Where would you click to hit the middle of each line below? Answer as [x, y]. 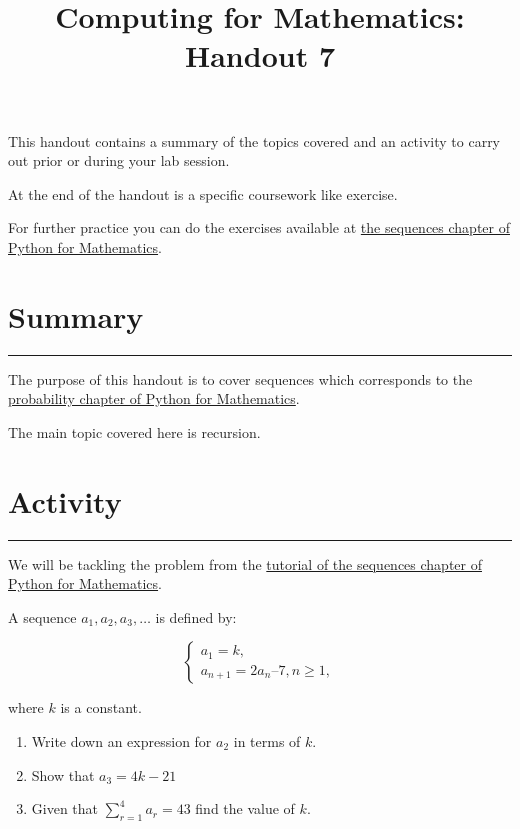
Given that [65, 808]
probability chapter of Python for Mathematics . [154, 398]
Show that [63, 774]
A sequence [42, 616]
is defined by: [196, 616]
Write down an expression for [121, 740]
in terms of [267, 740]
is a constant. [101, 707]
